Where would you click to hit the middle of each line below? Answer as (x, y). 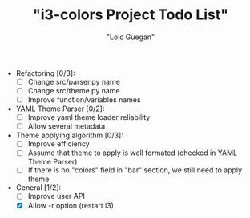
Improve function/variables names (85, 100)
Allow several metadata (67, 126)
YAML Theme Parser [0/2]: (60, 109)
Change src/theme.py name (74, 91)
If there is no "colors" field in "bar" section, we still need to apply (135, 170)
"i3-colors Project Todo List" (131, 15)
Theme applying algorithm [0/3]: (70, 135)
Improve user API (56, 196)
